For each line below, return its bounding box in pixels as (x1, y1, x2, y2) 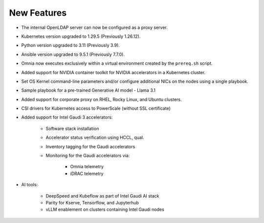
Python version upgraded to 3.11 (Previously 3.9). (21, 42, 120, 49)
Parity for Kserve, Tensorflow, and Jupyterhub (45, 199, 139, 205)
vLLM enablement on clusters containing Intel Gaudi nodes (45, 206, 165, 213)
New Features (9, 7, 67, 18)
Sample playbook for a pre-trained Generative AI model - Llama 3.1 (21, 87, 156, 93)
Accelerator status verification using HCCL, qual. (45, 135, 144, 141)
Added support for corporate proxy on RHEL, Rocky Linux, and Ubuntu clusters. (21, 96, 182, 102)
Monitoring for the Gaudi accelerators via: (45, 152, 130, 159)
